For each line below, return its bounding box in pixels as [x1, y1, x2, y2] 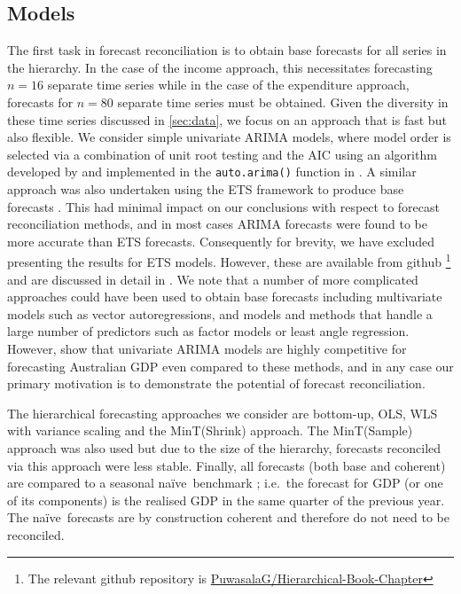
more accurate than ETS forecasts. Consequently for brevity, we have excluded [7, 231, 435, 250]
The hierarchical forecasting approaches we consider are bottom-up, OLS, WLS [7, 403, 438, 422]
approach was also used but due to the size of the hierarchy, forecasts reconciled [7, 438, 441, 457]
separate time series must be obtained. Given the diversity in [117, 92, 449, 111]
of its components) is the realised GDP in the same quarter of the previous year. [7, 490, 445, 509]
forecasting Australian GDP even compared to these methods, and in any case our [7, 356, 454, 375]
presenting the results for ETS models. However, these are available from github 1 [7, 250, 451, 271]
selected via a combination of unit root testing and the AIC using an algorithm [7, 145, 437, 163]
